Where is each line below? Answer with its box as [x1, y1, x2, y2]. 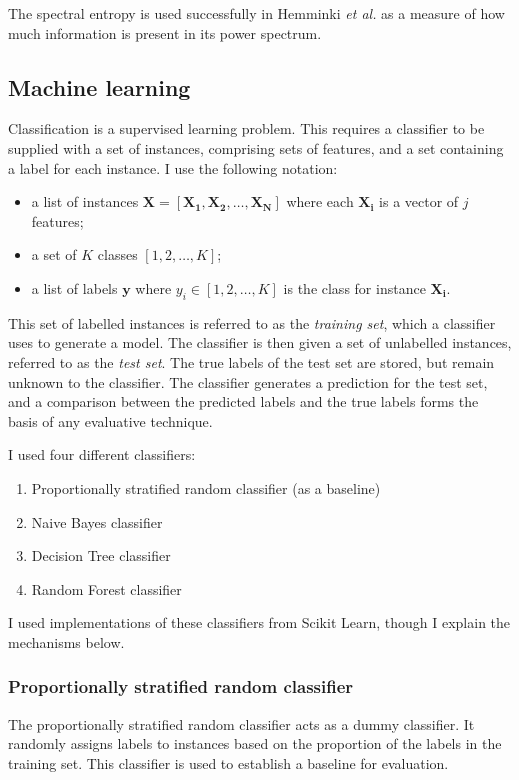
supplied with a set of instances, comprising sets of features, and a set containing [8, 137, 504, 158]
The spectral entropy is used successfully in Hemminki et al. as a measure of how [8, 3, 505, 23]
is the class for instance [283, 277, 426, 298]
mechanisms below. [8, 631, 125, 652]
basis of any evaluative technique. [8, 410, 213, 431]
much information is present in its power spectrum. [8, 22, 322, 43]
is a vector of [379, 191, 459, 212]
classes [97, 244, 138, 265]
